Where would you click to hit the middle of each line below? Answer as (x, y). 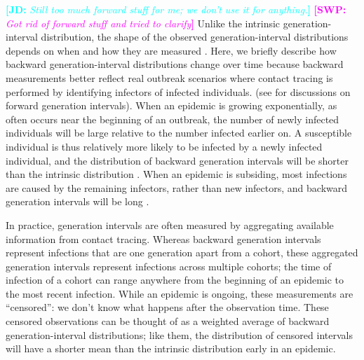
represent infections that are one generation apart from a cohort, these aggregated (182, 252)
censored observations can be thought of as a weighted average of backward (168, 321)
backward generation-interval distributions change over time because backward (175, 64)
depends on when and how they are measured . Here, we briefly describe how (171, 50)
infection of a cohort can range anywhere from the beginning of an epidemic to (175, 280)
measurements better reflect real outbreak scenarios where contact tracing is (169, 77)
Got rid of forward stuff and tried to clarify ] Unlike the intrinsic (143, 23)
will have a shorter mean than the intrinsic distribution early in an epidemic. (171, 348)
